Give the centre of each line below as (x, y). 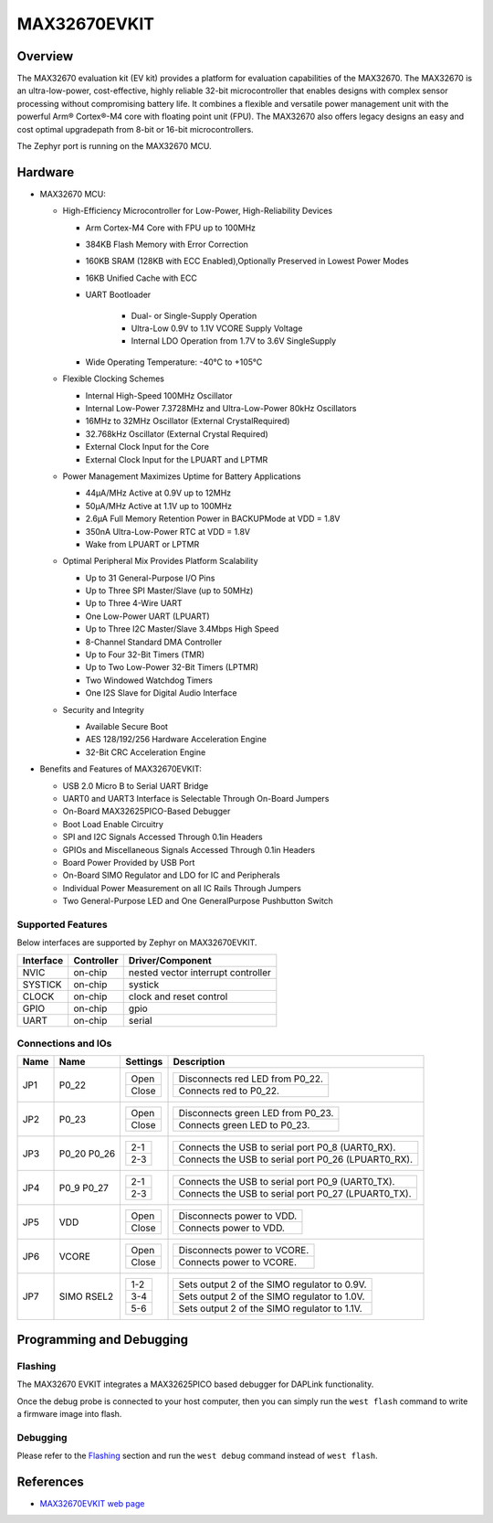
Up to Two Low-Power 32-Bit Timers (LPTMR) (172, 667)
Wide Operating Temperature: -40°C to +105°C (174, 362)
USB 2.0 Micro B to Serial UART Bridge (136, 785)
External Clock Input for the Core (147, 447)
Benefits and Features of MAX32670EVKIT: (121, 769)
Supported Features (63, 924)
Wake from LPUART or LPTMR (142, 544)
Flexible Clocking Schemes (113, 378)
